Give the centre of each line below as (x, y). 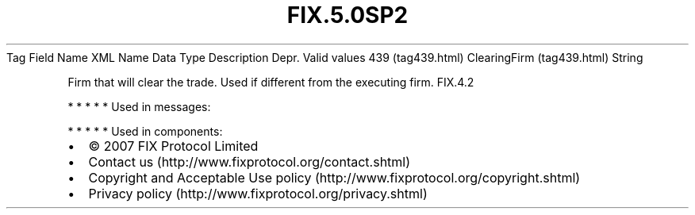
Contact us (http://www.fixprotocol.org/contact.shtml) (250, 161)
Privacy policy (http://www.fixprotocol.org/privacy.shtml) (258, 193)
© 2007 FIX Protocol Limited (173, 146)
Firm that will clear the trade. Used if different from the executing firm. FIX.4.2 (271, 82)
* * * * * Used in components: (145, 131)
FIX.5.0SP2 (347, 15)
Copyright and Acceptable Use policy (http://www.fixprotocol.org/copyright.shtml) (334, 177)
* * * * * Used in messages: (139, 106)
